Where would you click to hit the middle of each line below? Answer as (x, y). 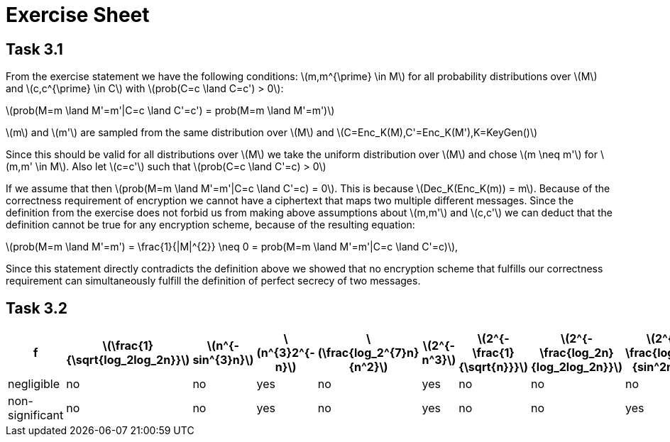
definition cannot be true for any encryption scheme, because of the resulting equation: (210, 225)
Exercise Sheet (78, 15)
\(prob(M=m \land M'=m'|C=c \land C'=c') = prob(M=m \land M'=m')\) (170, 111)
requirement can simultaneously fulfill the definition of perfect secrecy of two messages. (213, 281)
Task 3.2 (37, 308)
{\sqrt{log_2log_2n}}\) (128, 360)
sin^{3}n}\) (223, 360)
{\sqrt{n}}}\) (494, 367)
